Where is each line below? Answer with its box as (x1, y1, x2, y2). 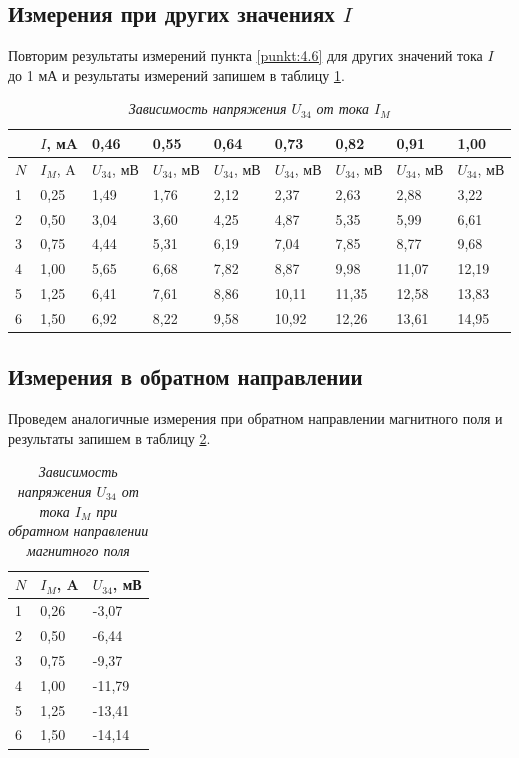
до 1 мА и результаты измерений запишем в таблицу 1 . (8, 64, 345, 85)
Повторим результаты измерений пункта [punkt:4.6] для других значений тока (8, 45, 483, 66)
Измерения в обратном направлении (8, 361, 363, 392)
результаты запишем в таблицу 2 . (8, 427, 211, 448)
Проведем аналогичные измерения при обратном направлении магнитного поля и (8, 408, 503, 429)
